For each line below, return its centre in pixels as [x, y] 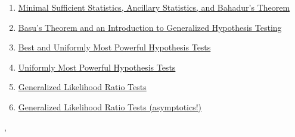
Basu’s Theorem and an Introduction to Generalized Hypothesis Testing [150, 27]
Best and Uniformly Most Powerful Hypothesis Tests [114, 47]
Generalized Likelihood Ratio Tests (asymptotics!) [110, 106]
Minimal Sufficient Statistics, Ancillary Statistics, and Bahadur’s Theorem [154, 7]
